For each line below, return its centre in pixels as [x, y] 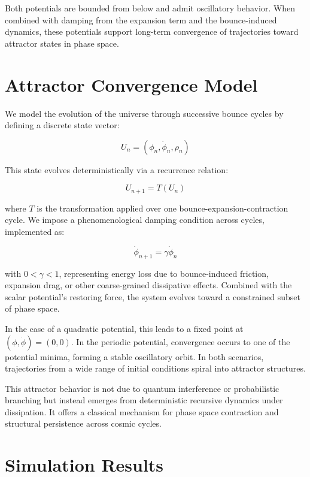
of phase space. [32, 308]
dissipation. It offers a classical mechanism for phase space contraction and [142, 411]
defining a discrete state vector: [62, 125]
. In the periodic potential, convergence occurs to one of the [180, 341]
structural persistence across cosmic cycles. [83, 423]
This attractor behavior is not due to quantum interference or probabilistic [142, 388]
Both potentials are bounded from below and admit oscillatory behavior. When [150, 8]
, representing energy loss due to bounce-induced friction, [164, 273]
